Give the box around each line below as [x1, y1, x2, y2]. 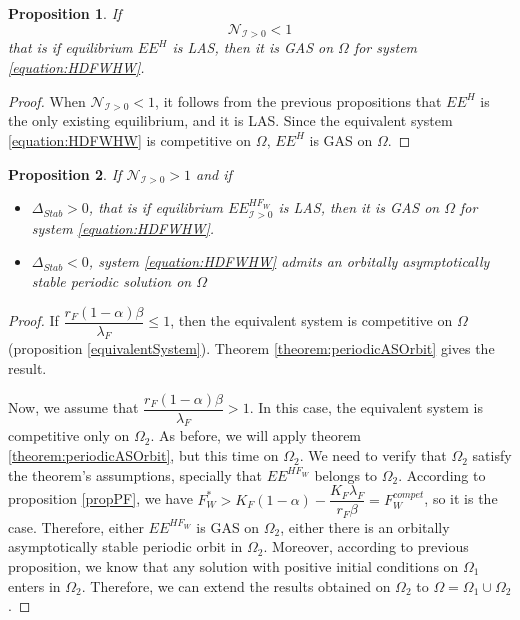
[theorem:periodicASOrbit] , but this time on [8, 445, 279, 466]
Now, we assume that [8, 397, 139, 418]
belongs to [314, 464, 378, 485]
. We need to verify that [299, 445, 447, 466]
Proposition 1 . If [8, 3, 122, 23]
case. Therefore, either [8, 516, 144, 537]
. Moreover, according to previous [263, 536, 469, 557]
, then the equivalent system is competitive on [170, 310, 453, 331]
